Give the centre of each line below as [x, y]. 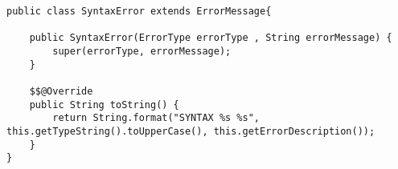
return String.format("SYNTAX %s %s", [156, 118]
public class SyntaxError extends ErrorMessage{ [139, 11]
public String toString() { [104, 105]
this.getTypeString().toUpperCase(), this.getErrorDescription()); [191, 131]
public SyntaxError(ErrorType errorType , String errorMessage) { [211, 38]
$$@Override [61, 91]
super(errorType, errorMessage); [142, 51]
